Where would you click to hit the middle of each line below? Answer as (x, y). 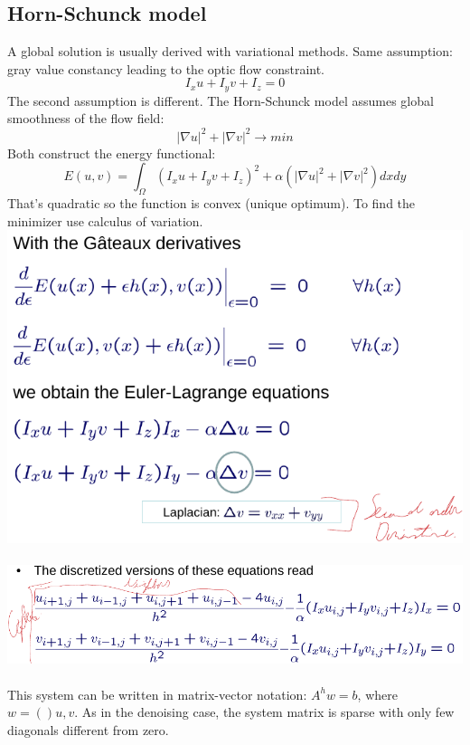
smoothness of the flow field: (86, 118)
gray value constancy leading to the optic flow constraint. (166, 68)
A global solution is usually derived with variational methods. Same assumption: (230, 51)
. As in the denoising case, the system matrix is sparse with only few (264, 712)
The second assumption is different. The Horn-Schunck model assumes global (221, 100)
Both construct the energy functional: (112, 153)
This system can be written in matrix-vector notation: (157, 694)
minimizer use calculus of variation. (105, 220)
